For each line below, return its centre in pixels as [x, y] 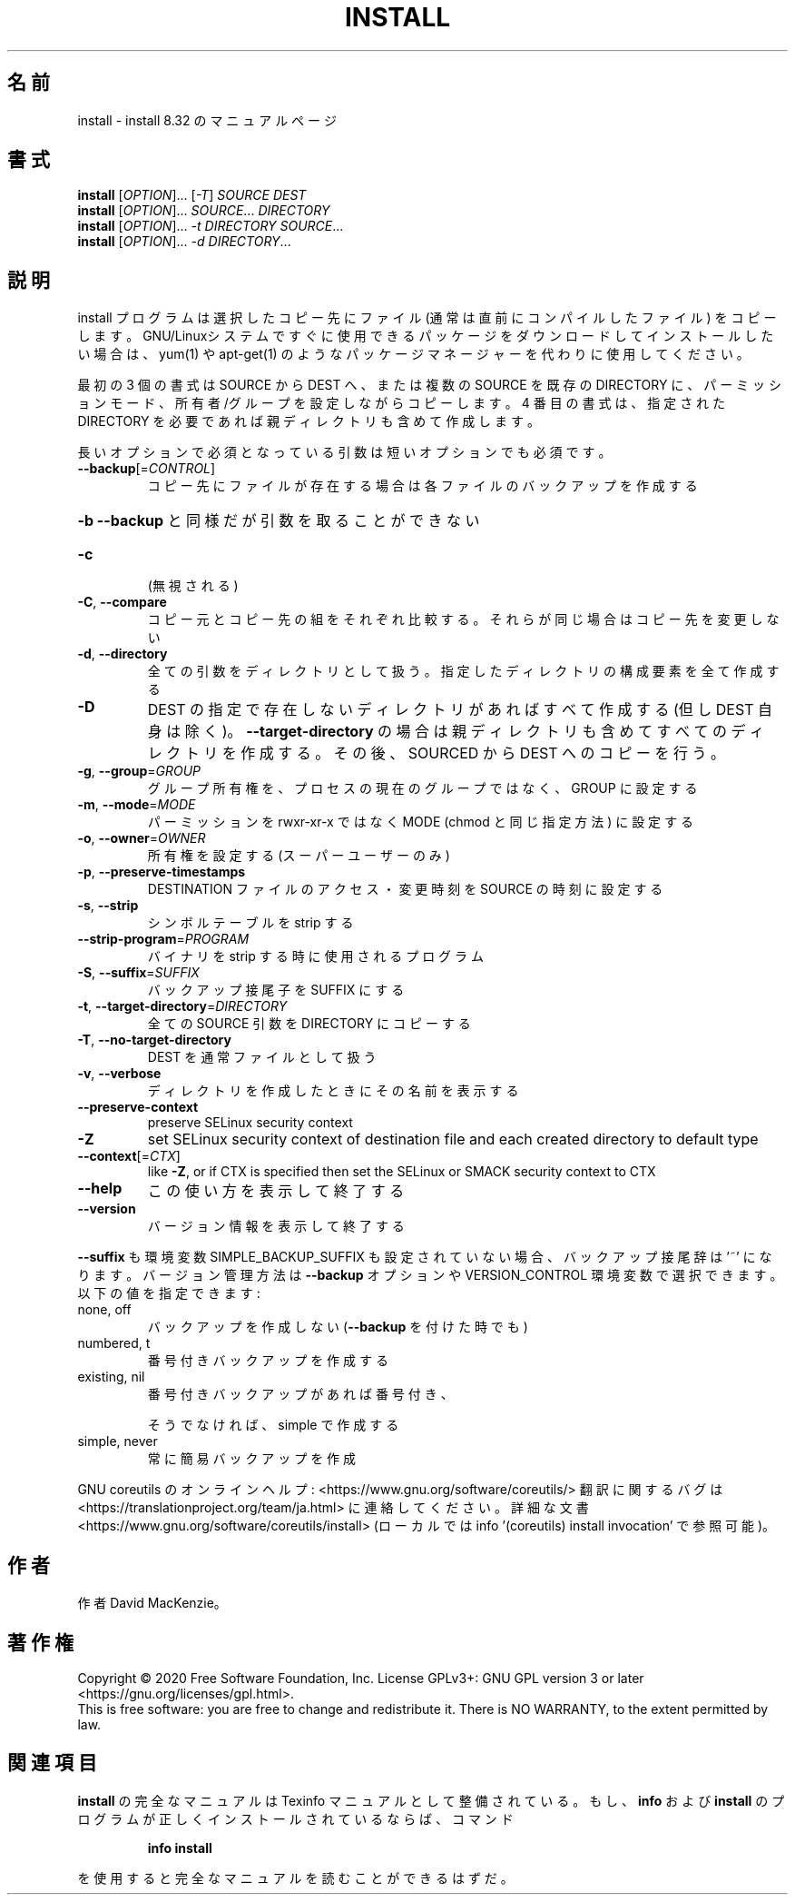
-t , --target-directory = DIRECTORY [182, 1006]
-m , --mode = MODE [137, 805]
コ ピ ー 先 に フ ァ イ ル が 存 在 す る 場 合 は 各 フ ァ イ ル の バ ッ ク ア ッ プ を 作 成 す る [422, 486]
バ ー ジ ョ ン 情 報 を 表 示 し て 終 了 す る [276, 1226]
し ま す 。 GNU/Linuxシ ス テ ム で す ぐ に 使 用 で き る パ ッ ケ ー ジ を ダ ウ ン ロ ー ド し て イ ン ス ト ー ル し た [426, 336]
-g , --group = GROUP [139, 771]
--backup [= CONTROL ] [147, 469]
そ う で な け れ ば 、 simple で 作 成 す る [273, 1425]
